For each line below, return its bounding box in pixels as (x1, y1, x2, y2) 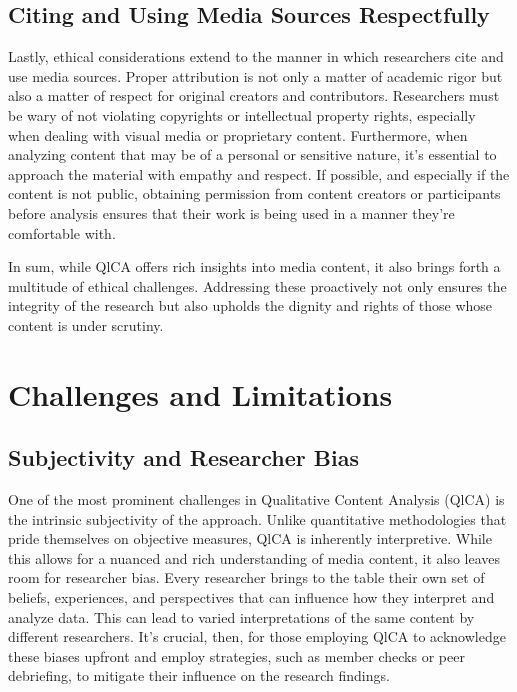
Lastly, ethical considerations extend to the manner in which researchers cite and (8, 46, 504, 67)
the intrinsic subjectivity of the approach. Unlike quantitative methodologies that (8, 508, 507, 529)
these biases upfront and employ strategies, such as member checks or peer (8, 645, 465, 666)
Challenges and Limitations (8, 373, 393, 414)
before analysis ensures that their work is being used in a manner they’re (8, 202, 455, 223)
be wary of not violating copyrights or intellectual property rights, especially (8, 104, 476, 125)
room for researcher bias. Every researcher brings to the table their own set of (8, 567, 485, 588)
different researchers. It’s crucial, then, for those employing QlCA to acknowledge (8, 626, 506, 647)
